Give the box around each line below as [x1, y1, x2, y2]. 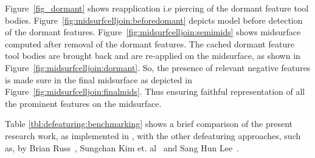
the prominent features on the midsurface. [5, 97, 162, 109]
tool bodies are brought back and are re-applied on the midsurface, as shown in [5, 49, 300, 62]
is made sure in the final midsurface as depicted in [5, 73, 192, 86]
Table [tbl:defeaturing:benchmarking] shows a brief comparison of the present [5, 117, 293, 130]
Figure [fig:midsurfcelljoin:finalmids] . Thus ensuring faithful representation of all [5, 85, 305, 98]
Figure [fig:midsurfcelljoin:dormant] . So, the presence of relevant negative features [5, 61, 311, 74]
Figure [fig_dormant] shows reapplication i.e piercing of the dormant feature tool [5, 2, 309, 14]
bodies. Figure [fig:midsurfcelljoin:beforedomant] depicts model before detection [5, 13, 303, 26]
